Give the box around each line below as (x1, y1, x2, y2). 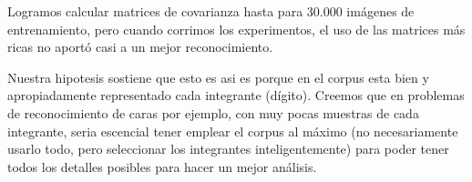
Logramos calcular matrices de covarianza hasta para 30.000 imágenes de (7, 2, 415, 20)
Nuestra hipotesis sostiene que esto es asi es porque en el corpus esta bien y (7, 67, 429, 86)
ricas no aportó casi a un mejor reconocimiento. (7, 37, 273, 56)
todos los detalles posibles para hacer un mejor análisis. (7, 157, 317, 176)
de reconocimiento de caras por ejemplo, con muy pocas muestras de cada (7, 103, 419, 122)
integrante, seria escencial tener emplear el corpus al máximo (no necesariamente (7, 121, 458, 140)
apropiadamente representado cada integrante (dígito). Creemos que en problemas (7, 86, 465, 105)
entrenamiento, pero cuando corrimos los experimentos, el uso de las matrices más (7, 19, 466, 38)
